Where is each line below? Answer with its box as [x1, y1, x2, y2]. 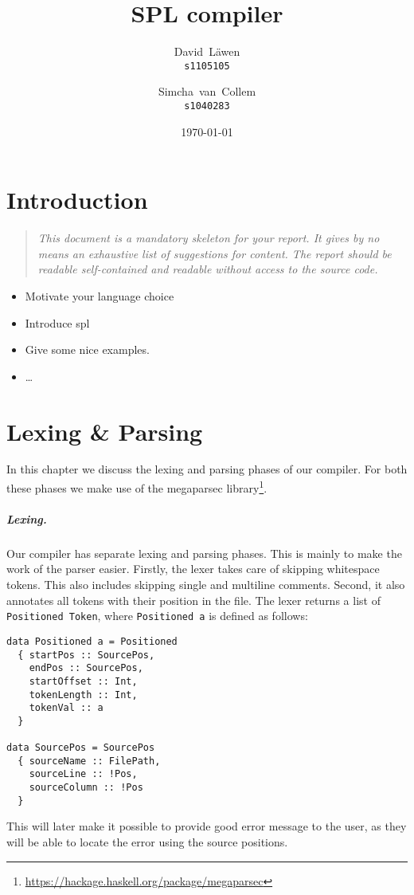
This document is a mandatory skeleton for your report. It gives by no [37, 230, 380, 246]
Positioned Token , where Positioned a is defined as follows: [6, 607, 308, 624]
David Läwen [174, 43, 240, 60]
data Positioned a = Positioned [6, 635, 178, 647]
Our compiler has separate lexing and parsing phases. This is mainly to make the [6, 544, 402, 561]
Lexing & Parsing [6, 414, 203, 447]
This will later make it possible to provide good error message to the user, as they [6, 818, 407, 834]
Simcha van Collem [158, 83, 256, 100]
